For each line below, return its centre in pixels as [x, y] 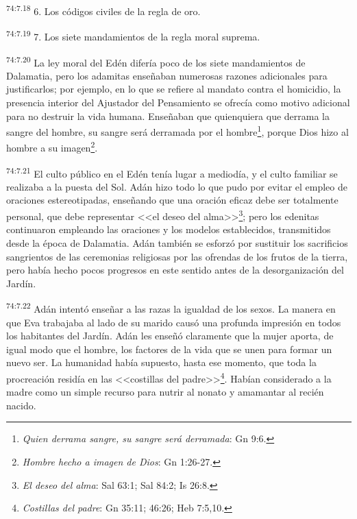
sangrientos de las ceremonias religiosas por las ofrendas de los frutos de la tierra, [177, 256]
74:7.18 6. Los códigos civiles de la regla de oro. [103, 10]
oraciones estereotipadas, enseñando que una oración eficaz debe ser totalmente [172, 200]
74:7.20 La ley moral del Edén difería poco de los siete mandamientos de [156, 61]
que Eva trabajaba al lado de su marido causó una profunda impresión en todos [174, 322]
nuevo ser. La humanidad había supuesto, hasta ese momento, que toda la [161, 362]
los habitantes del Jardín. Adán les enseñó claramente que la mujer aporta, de [170, 336]
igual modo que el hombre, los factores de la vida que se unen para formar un [169, 349]
